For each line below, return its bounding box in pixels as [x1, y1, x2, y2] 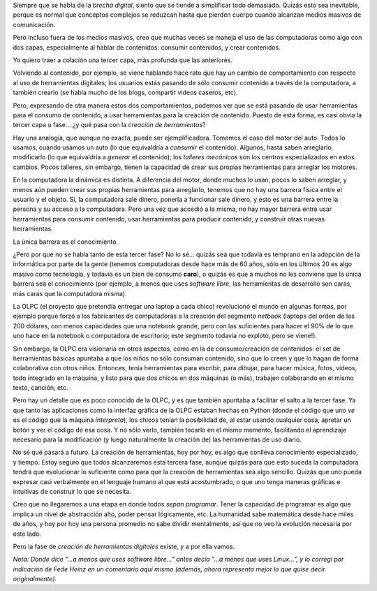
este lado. [13, 530, 42, 538]
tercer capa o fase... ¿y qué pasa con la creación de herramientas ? [13, 121, 206, 129]
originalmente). [13, 575, 57, 583]
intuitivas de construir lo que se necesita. [13, 487, 132, 495]
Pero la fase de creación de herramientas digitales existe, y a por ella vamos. [13, 542, 235, 550]
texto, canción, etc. [13, 384, 68, 392]
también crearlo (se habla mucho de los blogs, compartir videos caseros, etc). [13, 88, 238, 97]
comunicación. [13, 20, 56, 29]
